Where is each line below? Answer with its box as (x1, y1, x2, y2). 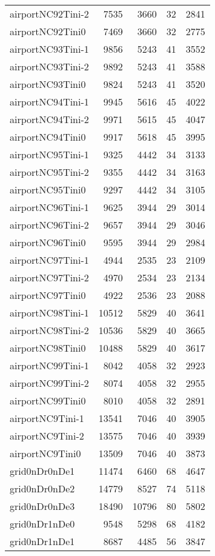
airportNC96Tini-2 (10, 218, 89, 232)
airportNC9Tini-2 (10, 429, 84, 443)
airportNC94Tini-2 (10, 112, 89, 126)
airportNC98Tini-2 (10, 323, 89, 337)
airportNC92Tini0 (10, 24, 86, 38)
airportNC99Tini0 (10, 394, 86, 407)
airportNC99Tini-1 (10, 358, 89, 372)
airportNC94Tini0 (10, 130, 86, 144)
